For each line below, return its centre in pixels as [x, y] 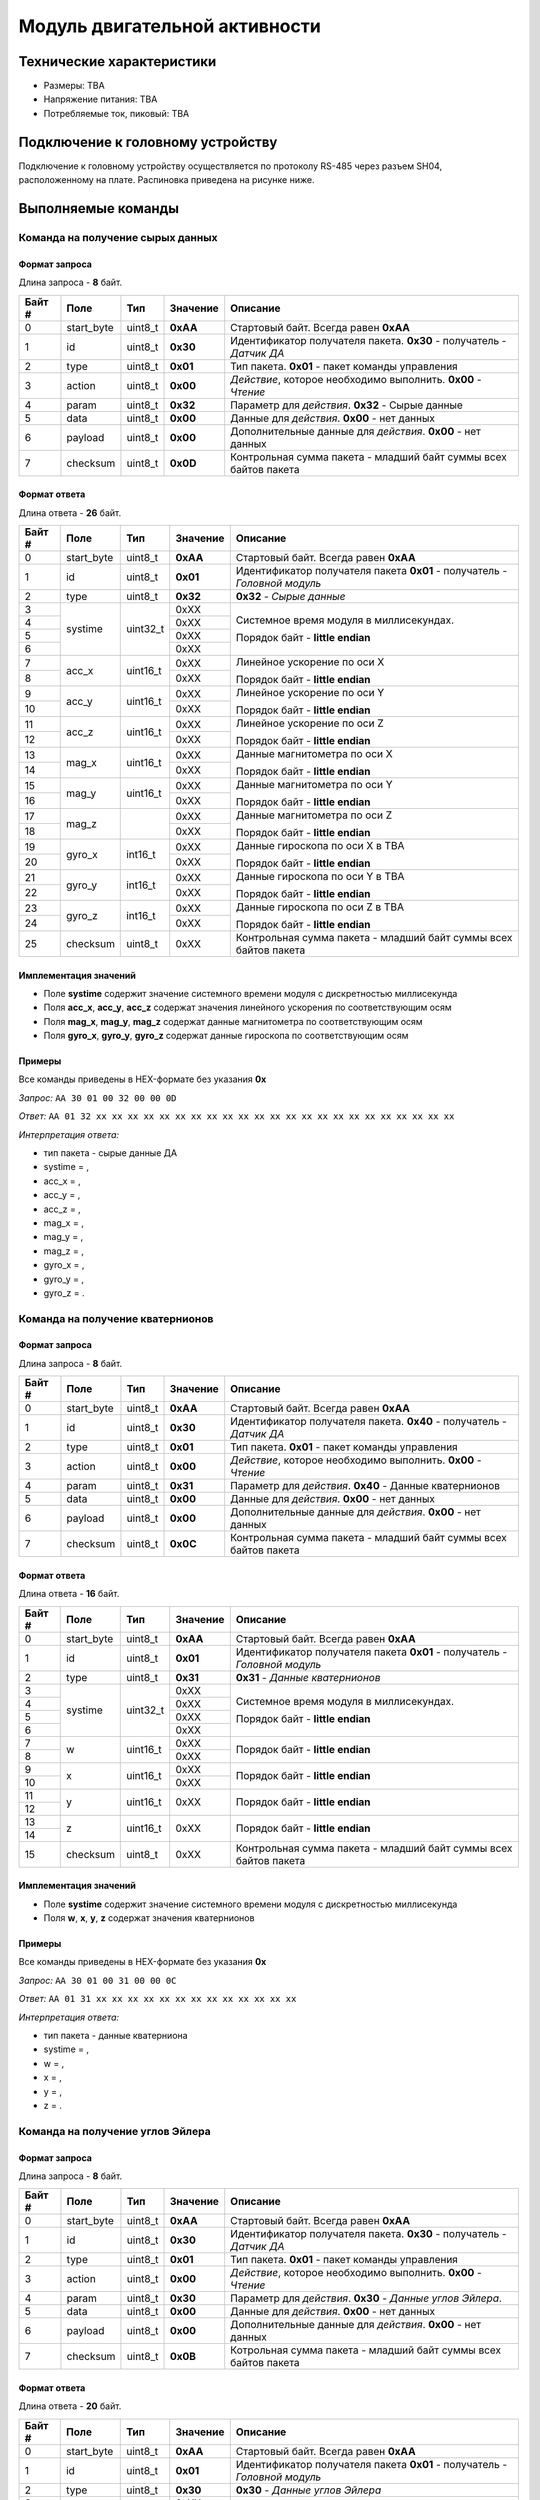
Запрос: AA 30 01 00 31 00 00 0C [97, 1980]
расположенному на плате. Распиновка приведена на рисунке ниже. [166, 180]
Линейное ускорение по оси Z [309, 723]
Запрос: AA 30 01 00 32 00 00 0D [97, 1097]
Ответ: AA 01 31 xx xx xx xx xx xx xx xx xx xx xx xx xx [157, 1999]
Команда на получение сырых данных [118, 237]
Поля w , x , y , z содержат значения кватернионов [149, 1918]
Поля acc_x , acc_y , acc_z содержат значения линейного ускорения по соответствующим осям [247, 1007]
